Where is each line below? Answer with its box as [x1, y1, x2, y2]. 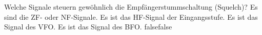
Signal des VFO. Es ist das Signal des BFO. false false [4, 21, 172, 32]
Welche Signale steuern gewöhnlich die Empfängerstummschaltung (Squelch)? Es [4, 2, 258, 12]
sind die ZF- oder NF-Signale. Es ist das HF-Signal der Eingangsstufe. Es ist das [4, 11, 258, 22]
